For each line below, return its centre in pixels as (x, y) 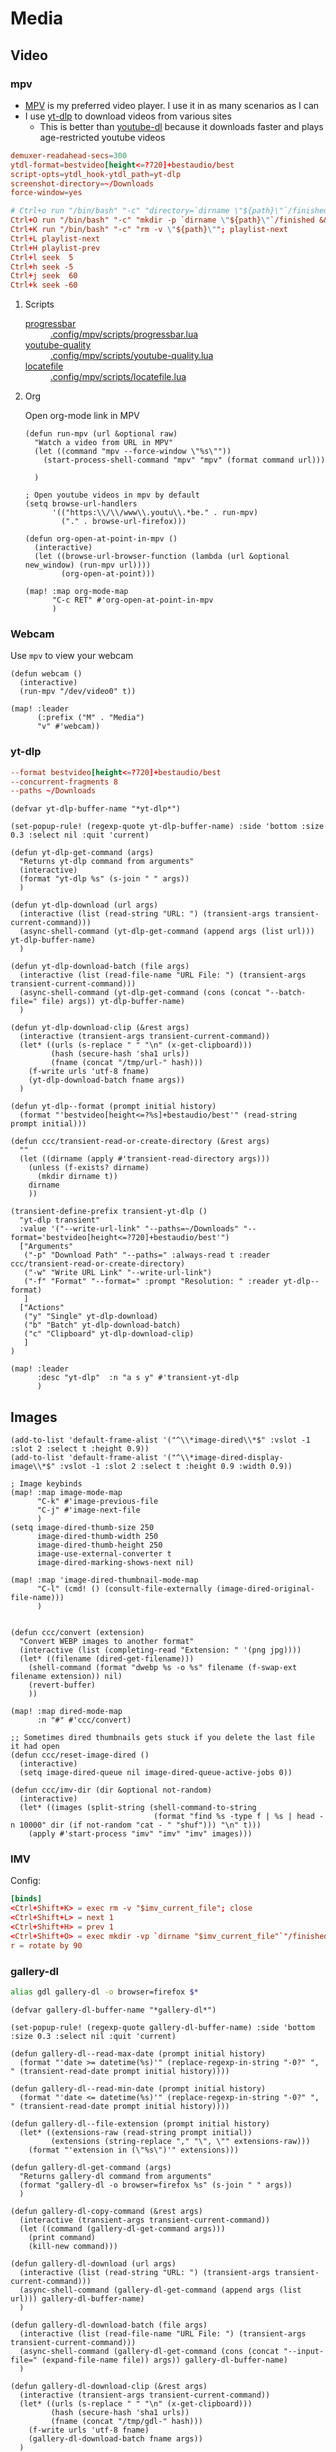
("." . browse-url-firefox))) (124, 522)
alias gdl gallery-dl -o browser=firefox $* (104, 1992)
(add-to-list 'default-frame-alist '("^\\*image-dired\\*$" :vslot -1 (160, 1440)
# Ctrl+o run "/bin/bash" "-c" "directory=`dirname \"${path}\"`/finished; (171, 211)
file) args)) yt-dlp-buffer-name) (113, 1002)
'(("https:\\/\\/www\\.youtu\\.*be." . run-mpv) (155, 513)
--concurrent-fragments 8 (64, 782)
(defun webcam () (46, 674)
